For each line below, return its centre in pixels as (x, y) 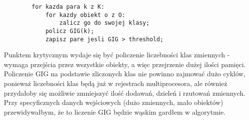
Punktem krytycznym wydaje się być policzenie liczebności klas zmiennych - (117, 55)
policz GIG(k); (70, 31)
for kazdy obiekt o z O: (85, 15)
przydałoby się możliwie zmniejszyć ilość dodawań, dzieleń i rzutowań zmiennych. (125, 93)
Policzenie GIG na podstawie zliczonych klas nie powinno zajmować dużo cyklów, (125, 74)
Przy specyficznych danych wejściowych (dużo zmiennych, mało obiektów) (114, 102)
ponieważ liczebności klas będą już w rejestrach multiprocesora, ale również (116, 83)
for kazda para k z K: (68, 7)
